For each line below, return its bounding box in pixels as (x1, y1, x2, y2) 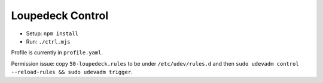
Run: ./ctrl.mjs (26, 38, 71, 45)
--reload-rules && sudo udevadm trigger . (11, 69, 133, 76)
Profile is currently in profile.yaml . (11, 49, 103, 56)
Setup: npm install (26, 30, 79, 37)
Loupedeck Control (11, 9, 109, 22)
